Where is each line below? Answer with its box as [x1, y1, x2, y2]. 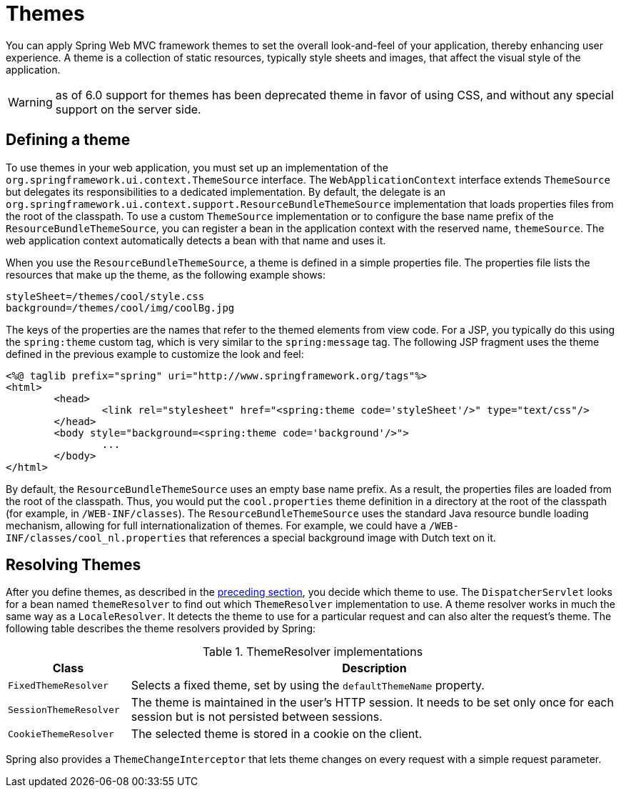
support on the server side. [55, 101, 201, 116]
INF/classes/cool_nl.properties [6, 532, 186, 544]
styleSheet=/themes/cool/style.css [6, 290, 205, 302]
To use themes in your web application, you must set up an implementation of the [6, 161, 388, 174]
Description [342, 661, 407, 676]
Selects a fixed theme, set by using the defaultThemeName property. [131, 678, 485, 693]
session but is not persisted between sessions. [131, 709, 383, 724]
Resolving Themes [6, 556, 141, 574]
